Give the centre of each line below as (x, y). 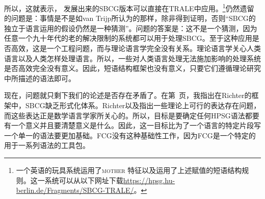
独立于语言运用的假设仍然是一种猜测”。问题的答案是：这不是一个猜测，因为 (131, 28)
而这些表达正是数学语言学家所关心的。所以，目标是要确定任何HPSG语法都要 (132, 115)
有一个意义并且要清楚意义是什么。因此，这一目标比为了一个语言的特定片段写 (132, 125)
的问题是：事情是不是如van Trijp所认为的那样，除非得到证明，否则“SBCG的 (130, 18)
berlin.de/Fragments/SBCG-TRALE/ (75, 190)
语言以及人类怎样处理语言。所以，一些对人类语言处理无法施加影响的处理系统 (132, 58)
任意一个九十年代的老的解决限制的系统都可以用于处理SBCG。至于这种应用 (128, 38)
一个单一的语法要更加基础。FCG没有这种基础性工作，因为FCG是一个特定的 (130, 135)
